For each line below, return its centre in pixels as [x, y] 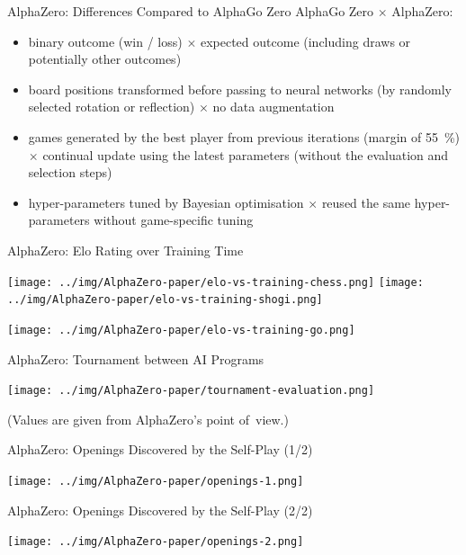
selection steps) [70, 172]
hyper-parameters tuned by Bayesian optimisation [166, 202]
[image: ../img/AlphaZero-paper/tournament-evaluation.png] [191, 391]
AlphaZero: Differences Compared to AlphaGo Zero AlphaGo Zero [191, 11]
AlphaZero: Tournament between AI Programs [136, 358]
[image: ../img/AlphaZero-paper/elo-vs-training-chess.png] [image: [215, 282]
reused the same [366, 202]
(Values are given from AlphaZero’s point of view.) [148, 419]
